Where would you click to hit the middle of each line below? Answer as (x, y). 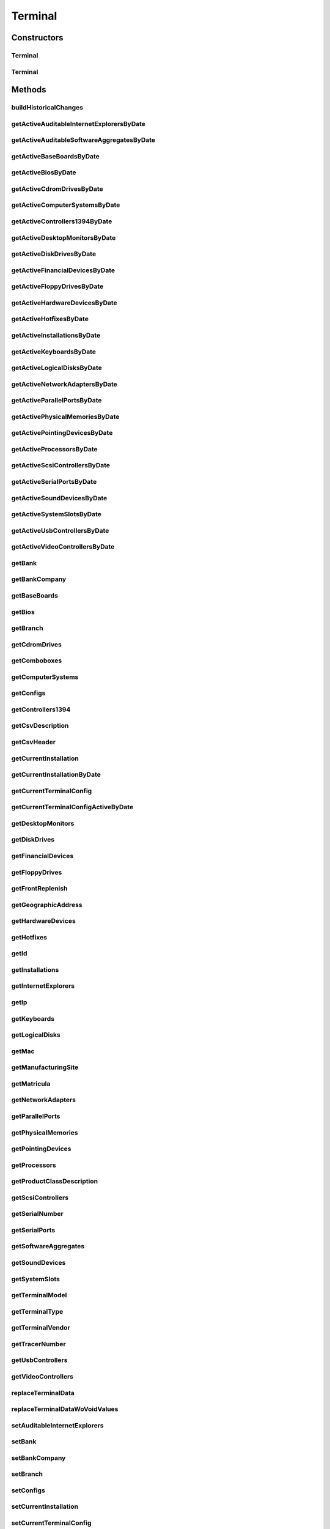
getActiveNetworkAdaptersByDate (64, 384)
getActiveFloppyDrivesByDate (57, 286)
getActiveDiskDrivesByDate (54, 254)
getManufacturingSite (45, 1067)
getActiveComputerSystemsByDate (66, 205)
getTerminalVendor (41, 1328)
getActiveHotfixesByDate (50, 319)
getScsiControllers (40, 1198)
